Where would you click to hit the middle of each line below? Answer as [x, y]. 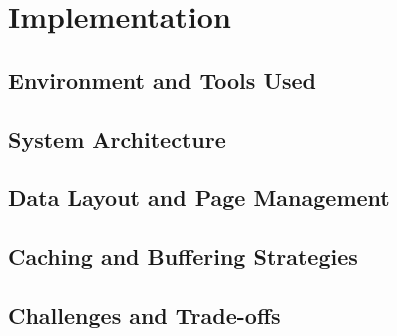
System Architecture [117, 138]
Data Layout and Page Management [199, 197]
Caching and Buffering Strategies [183, 256]
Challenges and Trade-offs [144, 314]
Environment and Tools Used [162, 79]
